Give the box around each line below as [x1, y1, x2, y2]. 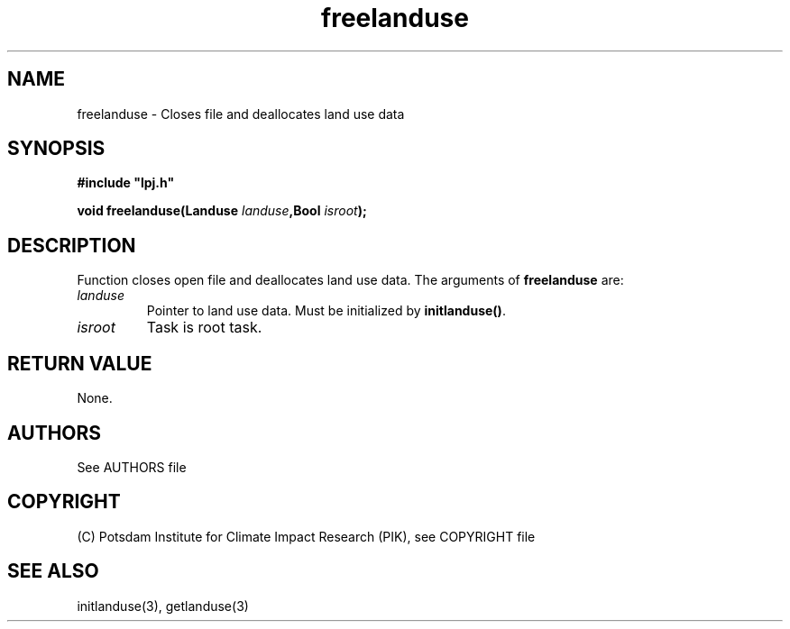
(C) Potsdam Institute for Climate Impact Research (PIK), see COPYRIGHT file [77, 528, 536, 544]
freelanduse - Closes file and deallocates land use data [77, 105, 405, 122]
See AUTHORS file [77, 459, 187, 475]
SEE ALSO [7, 560, 99, 583]
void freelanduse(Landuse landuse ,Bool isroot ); [77, 203, 367, 219]
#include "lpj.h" [77, 175, 175, 191]
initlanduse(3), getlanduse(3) [77, 597, 249, 614]
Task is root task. [146, 318, 262, 337]
